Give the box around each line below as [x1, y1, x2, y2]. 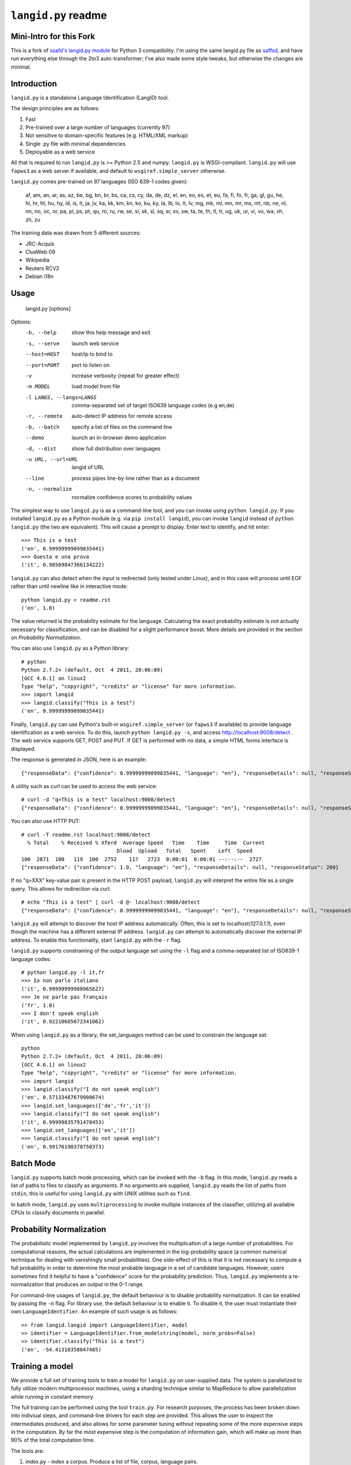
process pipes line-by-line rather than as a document [71, 475, 200, 482]
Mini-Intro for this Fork [11, 31, 95, 41]
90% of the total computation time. [11, 1436, 95, 1444]
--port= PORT [25, 362, 60, 369]
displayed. [11, 745, 36, 752]
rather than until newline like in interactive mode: [11, 583, 128, 590]
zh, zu [25, 216, 40, 223]
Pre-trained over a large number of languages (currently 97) [25, 124, 170, 131]
